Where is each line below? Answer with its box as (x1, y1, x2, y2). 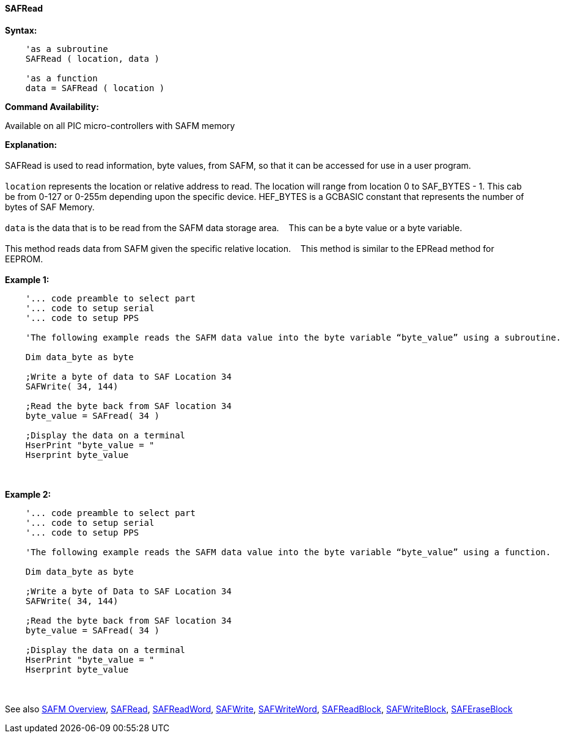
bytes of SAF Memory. (5, 201, 95, 212)
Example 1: (5, 274, 49, 285)
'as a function (25, 73, 98, 83)
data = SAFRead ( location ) (25, 83, 165, 93)
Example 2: (5, 489, 51, 500)
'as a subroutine (25, 43, 108, 54)
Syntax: (5, 24, 37, 35)
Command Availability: (5, 101, 99, 112)
